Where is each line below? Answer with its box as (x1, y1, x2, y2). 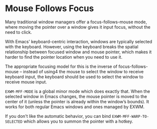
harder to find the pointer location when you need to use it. (5, 54, 123, 60)
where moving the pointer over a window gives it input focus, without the (5, 24, 151, 30)
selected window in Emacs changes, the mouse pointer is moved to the (5, 93, 147, 99)
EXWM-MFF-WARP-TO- (112, 114, 149, 119)
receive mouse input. (5, 79, 47, 85)
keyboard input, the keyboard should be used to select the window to (5, 74, 144, 80)
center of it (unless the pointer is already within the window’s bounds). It (5, 98, 149, 104)
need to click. (5, 29, 32, 35)
